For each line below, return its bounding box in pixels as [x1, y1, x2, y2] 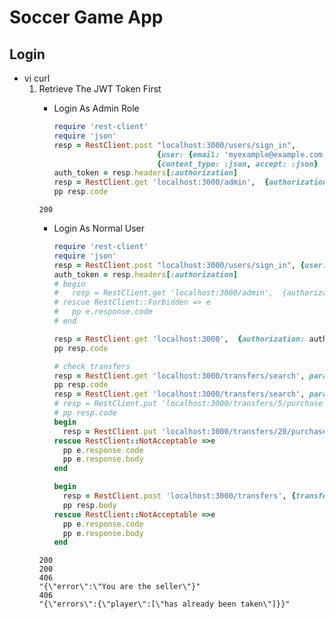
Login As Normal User [53, 222, 145, 234]
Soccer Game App [9, 6, 164, 29]
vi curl [23, 72, 51, 84]
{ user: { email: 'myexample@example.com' [157, 149, 328, 160]
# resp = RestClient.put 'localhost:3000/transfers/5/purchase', [53, 399, 332, 409]
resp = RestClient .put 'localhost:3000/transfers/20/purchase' [62, 426, 332, 436]
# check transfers [53, 361, 131, 371]
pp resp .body [62, 500, 117, 510]
